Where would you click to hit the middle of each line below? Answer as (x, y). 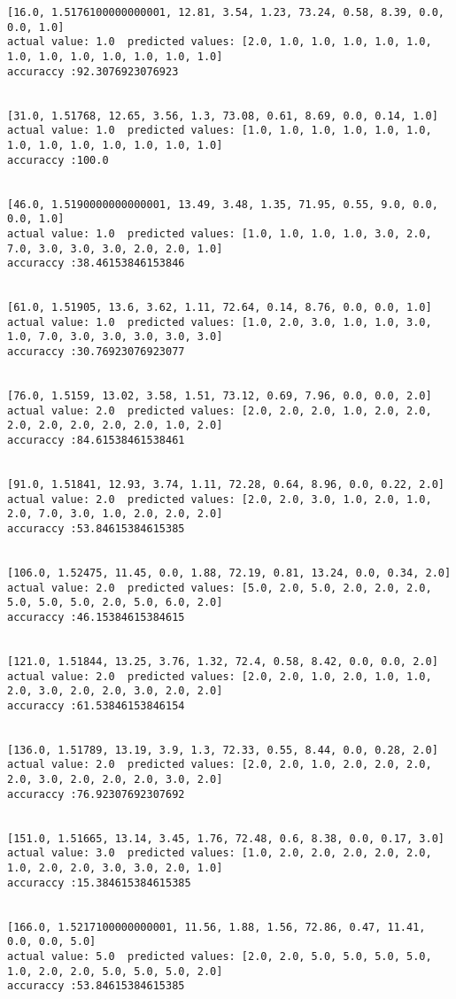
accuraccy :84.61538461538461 (96, 441)
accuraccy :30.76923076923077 (96, 352)
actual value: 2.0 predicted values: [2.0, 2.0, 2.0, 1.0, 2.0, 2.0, (220, 410)
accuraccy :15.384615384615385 (99, 883)
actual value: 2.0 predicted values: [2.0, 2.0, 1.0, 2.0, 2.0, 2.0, (220, 765)
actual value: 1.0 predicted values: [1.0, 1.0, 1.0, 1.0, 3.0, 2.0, (220, 233)
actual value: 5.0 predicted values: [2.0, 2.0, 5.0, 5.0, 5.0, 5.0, (220, 956)
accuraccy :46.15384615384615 (96, 617)
